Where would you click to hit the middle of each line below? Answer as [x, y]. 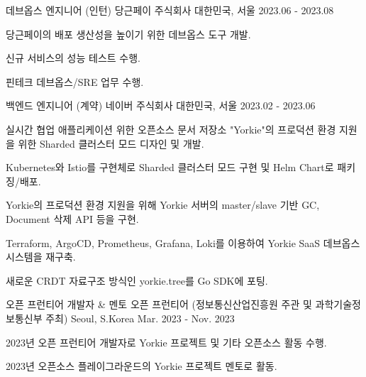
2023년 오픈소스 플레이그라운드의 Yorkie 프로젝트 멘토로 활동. [142, 366]
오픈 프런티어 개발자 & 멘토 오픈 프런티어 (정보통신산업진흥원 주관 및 [159, 304]
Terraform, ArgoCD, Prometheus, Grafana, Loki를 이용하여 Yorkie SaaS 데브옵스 [183, 242]
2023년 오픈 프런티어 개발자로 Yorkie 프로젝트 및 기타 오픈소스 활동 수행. [166, 342]
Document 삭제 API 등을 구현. [72, 218]
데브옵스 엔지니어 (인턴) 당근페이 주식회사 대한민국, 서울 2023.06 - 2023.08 [170, 10]
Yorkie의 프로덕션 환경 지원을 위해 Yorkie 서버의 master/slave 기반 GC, [163, 205]
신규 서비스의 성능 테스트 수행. [73, 58]
